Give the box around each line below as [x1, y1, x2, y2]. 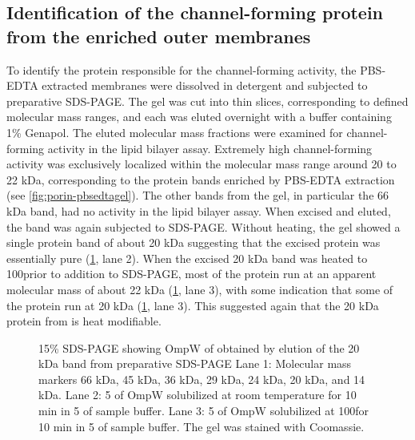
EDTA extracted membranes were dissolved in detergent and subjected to [6, 77, 368, 94]
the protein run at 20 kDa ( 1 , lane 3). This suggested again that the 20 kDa [6, 297, 379, 313]
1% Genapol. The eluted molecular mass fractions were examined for [6, 123, 343, 140]
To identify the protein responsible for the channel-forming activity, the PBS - [6, 61, 386, 78]
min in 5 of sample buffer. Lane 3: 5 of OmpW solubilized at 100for [38, 402, 369, 419]
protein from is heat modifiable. [6, 313, 162, 329]
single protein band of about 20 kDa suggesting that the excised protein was [6, 234, 381, 251]
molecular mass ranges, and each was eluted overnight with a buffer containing [6, 108, 392, 125]
